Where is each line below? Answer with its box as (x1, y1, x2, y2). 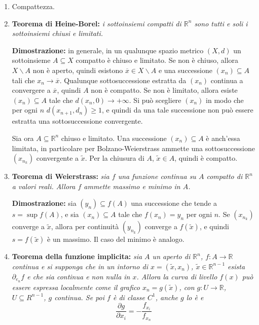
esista (228, 261, 245, 271)
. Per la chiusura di (85, 153, 144, 163)
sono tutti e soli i (194, 18, 248, 28)
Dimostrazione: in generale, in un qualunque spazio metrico (12, 45, 204, 55)
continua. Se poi (54, 292, 105, 302)
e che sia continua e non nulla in (27, 271, 130, 281)
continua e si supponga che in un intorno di (12, 261, 148, 271)
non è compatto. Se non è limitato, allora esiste (91, 85, 238, 95)
